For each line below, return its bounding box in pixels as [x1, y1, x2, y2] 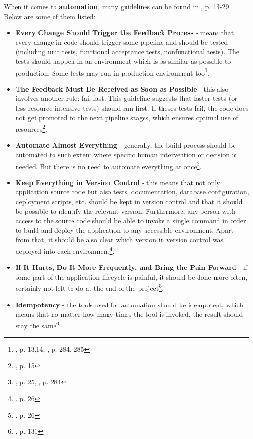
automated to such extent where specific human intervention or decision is [15, 150, 237, 160]
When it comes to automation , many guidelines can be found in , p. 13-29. [4, 1, 231, 11]
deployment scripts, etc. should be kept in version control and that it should [15, 196, 243, 207]
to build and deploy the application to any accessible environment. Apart [15, 225, 234, 235]
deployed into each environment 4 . [15, 245, 115, 256]
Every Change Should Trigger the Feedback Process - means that [15, 27, 234, 38]
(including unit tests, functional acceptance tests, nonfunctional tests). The [15, 46, 239, 57]
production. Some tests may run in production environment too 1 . [15, 66, 210, 77]
